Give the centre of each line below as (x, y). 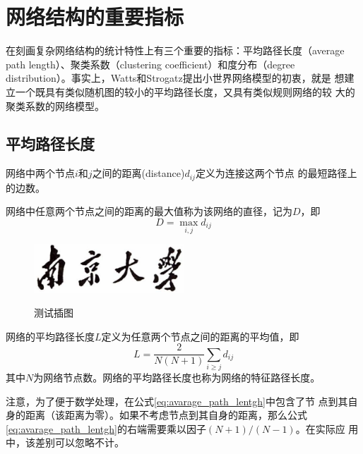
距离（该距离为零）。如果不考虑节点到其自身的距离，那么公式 (166, 415)
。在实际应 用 (327, 428)
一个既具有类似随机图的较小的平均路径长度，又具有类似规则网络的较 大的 (185, 91)
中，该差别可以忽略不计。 (65, 442)
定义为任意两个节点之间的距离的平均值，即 (200, 336)
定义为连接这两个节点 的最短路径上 (276, 173)
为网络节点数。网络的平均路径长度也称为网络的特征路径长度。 (177, 378)
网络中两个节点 (40, 173)
